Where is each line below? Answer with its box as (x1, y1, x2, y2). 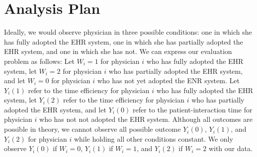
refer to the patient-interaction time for (132, 104, 253, 114)
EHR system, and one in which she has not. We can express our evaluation (4, 46, 232, 56)
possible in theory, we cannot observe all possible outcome (4, 124, 181, 134)
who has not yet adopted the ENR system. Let (97, 75, 240, 86)
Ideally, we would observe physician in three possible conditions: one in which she (4, 27, 252, 37)
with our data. (208, 143, 253, 154)
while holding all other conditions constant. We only (74, 133, 233, 144)
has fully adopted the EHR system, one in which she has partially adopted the (4, 36, 243, 47)
